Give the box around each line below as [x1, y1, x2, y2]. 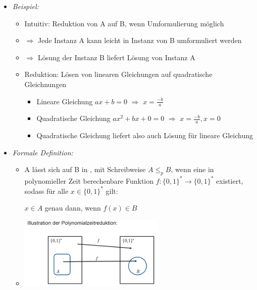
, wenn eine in [171, 164, 214, 175]
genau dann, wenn [44, 202, 101, 213]
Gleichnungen [24, 78, 67, 89]
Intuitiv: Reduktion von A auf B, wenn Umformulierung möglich [24, 18, 224, 28]
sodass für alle [24, 185, 69, 196]
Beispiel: [12, 1, 39, 11]
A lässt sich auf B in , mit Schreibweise [24, 164, 146, 175]
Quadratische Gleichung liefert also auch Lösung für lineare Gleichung [36, 130, 253, 141]
